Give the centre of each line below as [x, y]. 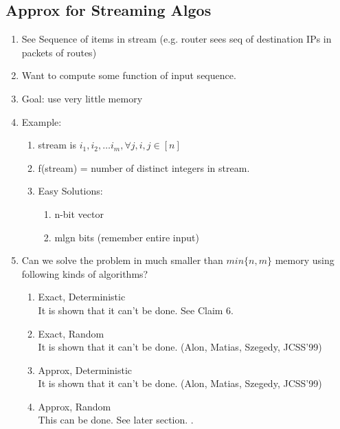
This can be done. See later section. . [116, 420]
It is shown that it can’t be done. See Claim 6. [136, 310]
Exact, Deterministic [82, 297]
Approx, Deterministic [85, 370]
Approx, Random [75, 406]
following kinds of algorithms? [85, 273]
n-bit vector [79, 213]
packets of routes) [59, 52]
